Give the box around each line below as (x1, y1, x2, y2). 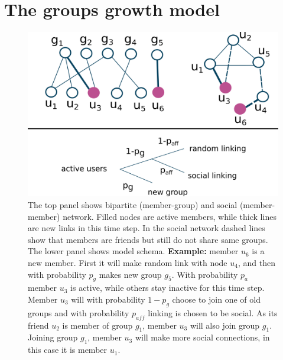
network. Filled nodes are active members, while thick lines (63, 210, 277, 222)
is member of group (62, 319, 133, 331)
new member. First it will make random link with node (28, 256, 227, 268)
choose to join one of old (172, 293, 261, 305)
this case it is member (28, 343, 108, 356)
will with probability (71, 293, 145, 305)
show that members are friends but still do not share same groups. (28, 233, 268, 245)
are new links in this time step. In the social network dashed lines (28, 222, 265, 234)
